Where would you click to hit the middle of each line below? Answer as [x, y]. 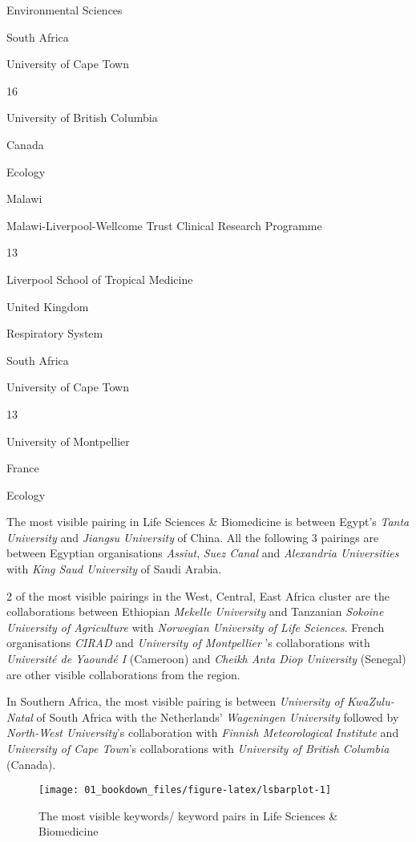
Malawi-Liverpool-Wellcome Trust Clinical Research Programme [164, 225]
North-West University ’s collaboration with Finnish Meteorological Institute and [203, 733]
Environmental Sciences [65, 10]
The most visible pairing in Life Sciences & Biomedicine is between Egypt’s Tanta [208, 522]
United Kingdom [48, 306]
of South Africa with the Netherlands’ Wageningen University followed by [218, 717]
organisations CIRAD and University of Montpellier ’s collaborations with [188, 643]
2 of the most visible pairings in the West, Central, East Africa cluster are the [198, 595]
